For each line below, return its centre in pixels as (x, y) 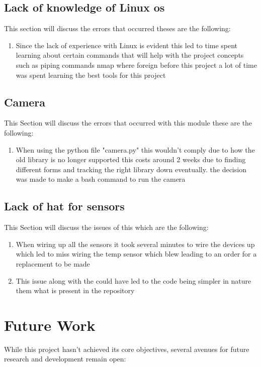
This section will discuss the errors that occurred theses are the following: (117, 28)
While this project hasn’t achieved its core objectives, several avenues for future (127, 349)
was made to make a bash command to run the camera (101, 179)
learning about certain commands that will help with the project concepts (130, 55)
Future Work (50, 325)
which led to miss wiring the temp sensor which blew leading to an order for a (136, 254)
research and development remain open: (65, 359)
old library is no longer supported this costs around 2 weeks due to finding (131, 159)
